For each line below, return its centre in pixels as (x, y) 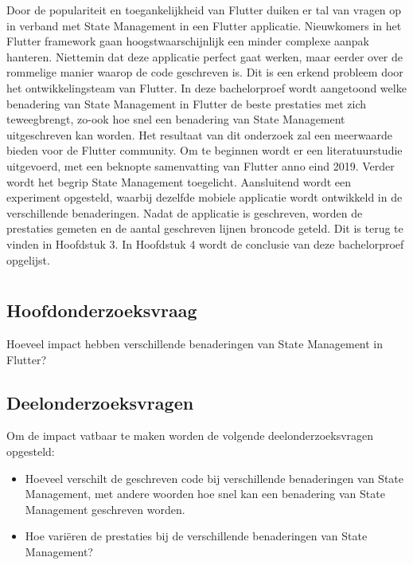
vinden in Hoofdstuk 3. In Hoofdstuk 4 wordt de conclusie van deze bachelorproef (205, 243)
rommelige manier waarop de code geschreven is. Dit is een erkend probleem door (205, 72)
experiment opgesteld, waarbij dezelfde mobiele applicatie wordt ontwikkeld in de (205, 197)
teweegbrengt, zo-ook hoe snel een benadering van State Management (176, 119)
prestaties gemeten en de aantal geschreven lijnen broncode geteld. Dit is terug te (205, 228)
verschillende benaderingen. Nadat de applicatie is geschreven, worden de (185, 212)
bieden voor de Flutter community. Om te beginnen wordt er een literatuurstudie (205, 150)
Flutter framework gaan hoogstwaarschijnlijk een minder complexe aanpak (188, 41)
